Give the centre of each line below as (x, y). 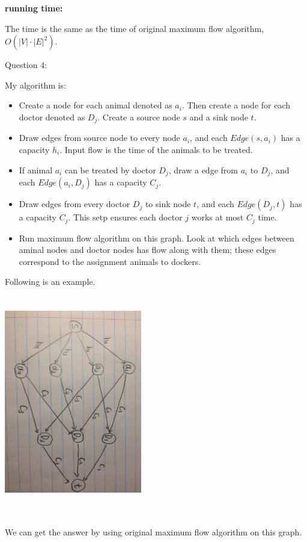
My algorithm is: (36, 85)
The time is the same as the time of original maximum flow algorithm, (135, 28)
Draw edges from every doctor (74, 204)
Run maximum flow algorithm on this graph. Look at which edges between (157, 238)
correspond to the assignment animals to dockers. (110, 261)
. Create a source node (139, 117)
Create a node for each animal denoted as (96, 105)
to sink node (168, 204)
